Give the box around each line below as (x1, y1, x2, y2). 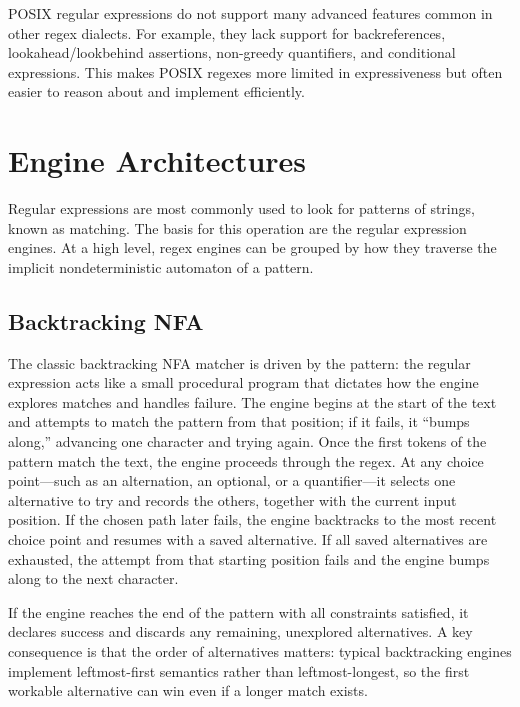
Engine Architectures (8, 140, 307, 181)
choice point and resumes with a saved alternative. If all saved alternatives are (8, 529, 488, 550)
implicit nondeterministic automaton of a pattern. (8, 256, 314, 277)
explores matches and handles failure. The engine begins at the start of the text (8, 391, 497, 412)
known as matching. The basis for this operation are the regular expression (8, 217, 467, 238)
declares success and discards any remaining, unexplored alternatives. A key (8, 621, 473, 642)
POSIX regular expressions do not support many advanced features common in (8, 3, 493, 23)
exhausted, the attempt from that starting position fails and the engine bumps (8, 548, 490, 569)
